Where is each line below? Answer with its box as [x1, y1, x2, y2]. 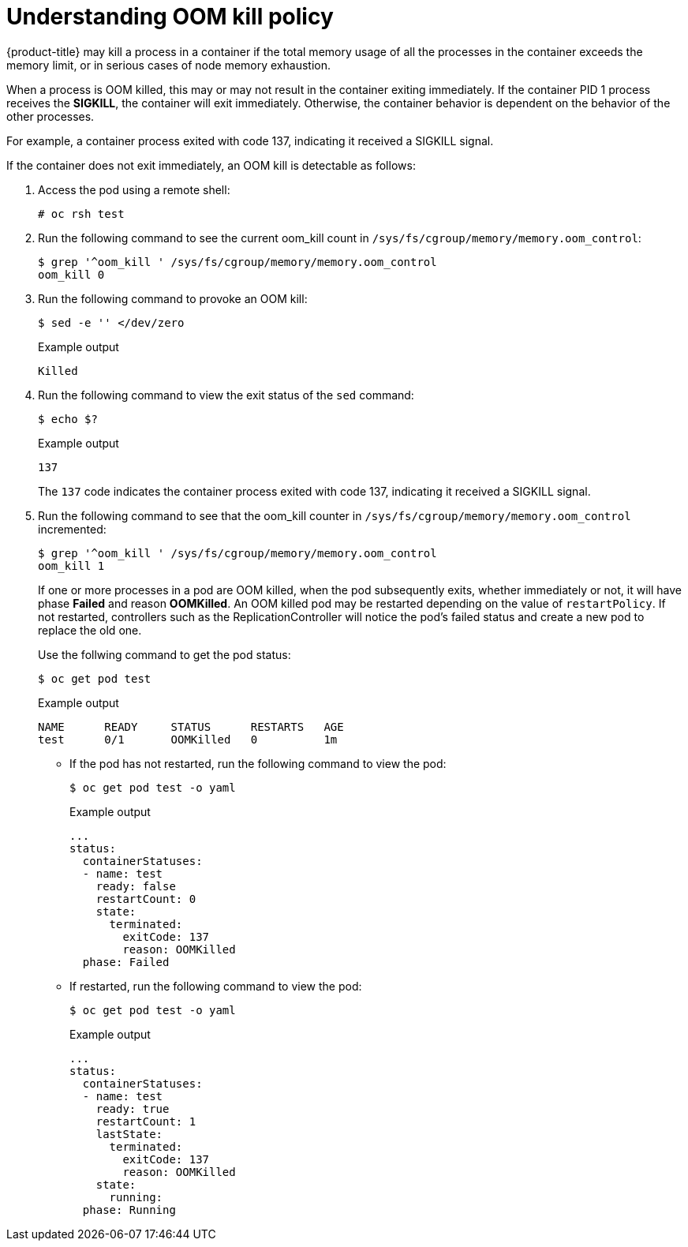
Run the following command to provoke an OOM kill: [38, 291, 308, 305]
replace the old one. [38, 623, 142, 637]
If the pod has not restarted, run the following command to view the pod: [69, 756, 447, 770]
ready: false [95, 879, 176, 893]
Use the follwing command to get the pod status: [38, 647, 291, 661]
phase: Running [82, 1203, 176, 1216]
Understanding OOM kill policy [6, 3, 334, 30]
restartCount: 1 [95, 1114, 196, 1128]
